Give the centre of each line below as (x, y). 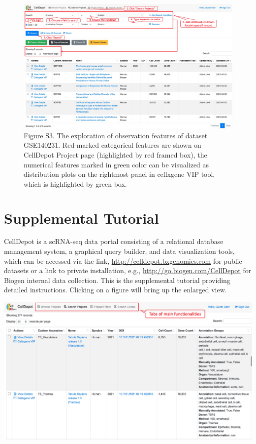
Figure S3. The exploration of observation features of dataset (116, 135)
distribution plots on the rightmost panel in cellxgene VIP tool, (119, 174)
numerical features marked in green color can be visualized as (116, 164)
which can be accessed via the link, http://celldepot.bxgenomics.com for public (123, 261)
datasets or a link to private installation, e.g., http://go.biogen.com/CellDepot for (128, 270)
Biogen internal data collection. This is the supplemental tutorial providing (117, 280)
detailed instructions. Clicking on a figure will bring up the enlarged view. (115, 290)
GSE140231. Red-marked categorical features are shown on (112, 145)
